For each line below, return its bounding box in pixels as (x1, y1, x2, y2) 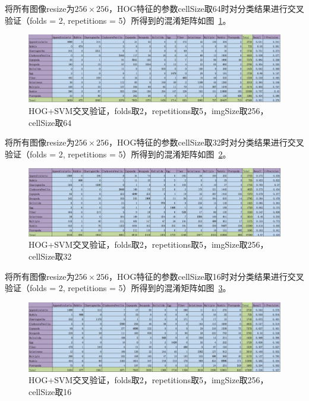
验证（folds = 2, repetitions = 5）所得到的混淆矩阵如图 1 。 (5, 14, 231, 26)
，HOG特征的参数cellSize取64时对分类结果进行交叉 (109, 2, 304, 14)
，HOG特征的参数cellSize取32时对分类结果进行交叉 (109, 136, 304, 149)
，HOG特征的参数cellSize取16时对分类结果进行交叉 (109, 270, 304, 282)
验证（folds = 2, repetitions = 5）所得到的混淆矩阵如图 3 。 (5, 282, 231, 294)
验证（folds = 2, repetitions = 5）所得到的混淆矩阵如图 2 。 (5, 147, 231, 160)
